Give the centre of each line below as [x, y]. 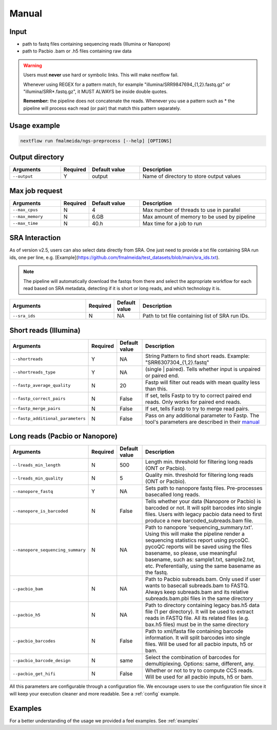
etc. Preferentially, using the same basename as [203, 566]
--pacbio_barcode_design [42, 660]
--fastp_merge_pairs [37, 409]
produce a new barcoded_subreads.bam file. [199, 521]
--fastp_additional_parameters [49, 419]
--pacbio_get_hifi [34, 674]
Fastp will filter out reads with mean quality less [203, 382]
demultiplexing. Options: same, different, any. [200, 664]
